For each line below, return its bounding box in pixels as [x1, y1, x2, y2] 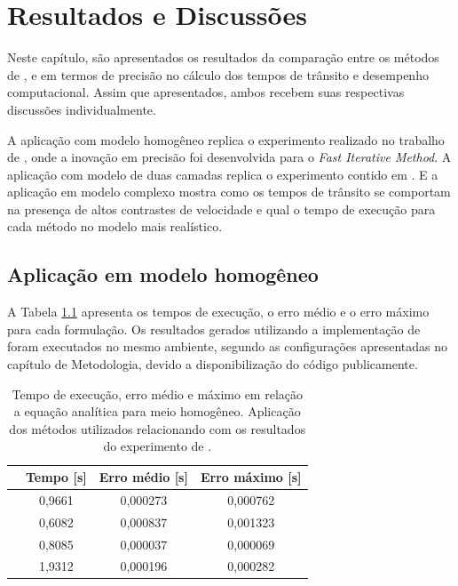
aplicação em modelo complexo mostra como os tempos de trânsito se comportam [7, 182, 451, 201]
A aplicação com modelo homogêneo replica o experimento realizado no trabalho [7, 130, 445, 149]
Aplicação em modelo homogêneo [7, 261, 319, 288]
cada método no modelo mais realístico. [7, 217, 223, 236]
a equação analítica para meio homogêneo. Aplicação [13, 402, 301, 421]
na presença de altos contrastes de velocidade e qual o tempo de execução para [7, 199, 436, 218]
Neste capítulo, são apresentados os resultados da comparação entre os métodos [7, 48, 439, 67]
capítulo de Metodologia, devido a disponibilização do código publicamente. [7, 355, 418, 373]
